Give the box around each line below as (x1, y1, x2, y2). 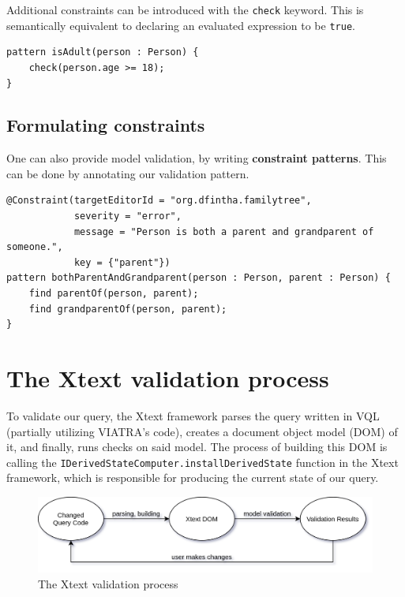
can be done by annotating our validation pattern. (6, 165, 249, 181)
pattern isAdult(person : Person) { (6, 47, 199, 58)
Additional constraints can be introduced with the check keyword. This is (6, 2, 364, 17)
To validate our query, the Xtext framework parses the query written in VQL (6, 407, 380, 423)
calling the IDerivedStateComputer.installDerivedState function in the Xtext (6, 453, 399, 470)
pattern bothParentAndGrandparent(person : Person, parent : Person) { (6, 272, 391, 284)
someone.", (6, 241, 63, 253)
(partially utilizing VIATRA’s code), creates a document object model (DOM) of (6, 423, 398, 439)
